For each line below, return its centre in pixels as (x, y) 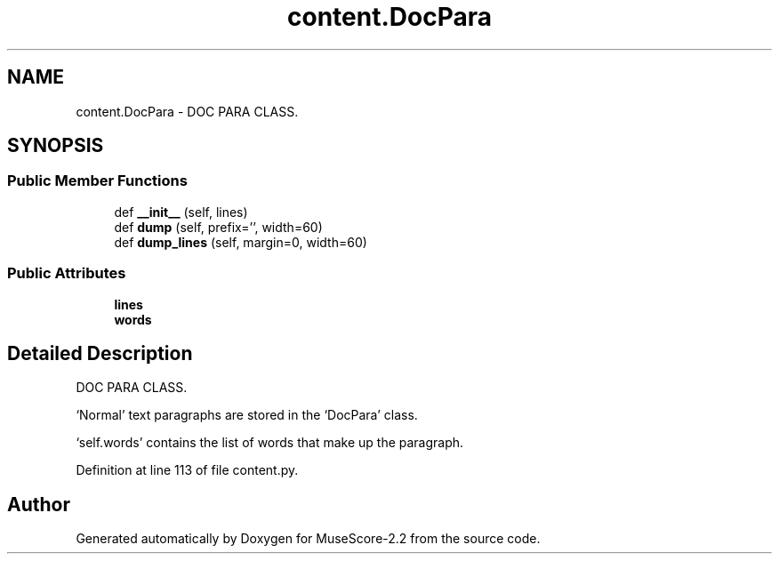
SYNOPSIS (56, 146)
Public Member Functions (97, 181)
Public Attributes (67, 273)
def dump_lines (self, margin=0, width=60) (241, 242)
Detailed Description (100, 353)
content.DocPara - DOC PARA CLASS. (187, 111)
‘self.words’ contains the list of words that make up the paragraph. (270, 443)
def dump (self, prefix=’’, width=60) (218, 227)
